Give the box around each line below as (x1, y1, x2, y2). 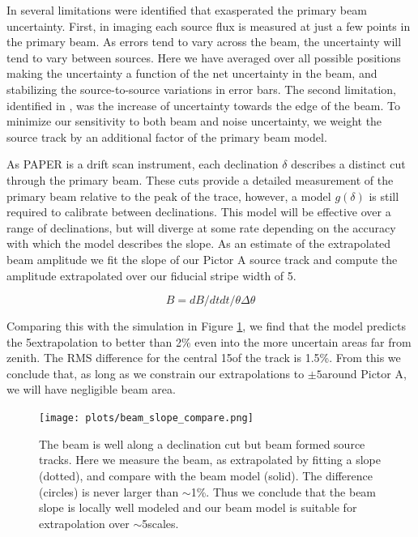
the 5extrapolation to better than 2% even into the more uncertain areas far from (6, 333, 412, 350)
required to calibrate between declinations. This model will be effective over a (6, 203, 391, 220)
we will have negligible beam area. (6, 381, 176, 398)
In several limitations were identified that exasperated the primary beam (6, 2, 367, 18)
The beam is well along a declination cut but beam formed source (39, 435, 365, 452)
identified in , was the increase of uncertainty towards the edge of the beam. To (6, 96, 401, 113)
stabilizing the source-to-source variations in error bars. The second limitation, (6, 80, 397, 97)
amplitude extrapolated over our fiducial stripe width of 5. (6, 266, 296, 283)
